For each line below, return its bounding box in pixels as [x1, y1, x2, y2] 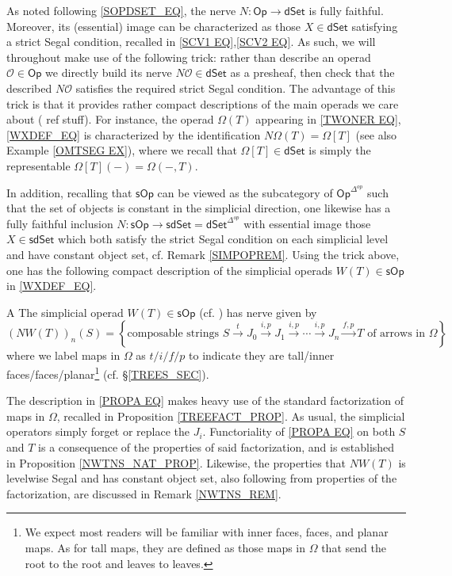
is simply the [308, 142, 371, 158]
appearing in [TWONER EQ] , [255, 111, 401, 128]
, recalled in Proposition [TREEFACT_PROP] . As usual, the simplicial [56, 407, 405, 424]
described [6, 79, 52, 96]
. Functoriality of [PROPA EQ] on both [202, 423, 396, 440]
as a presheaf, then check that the [230, 64, 395, 81]
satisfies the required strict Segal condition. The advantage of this [75, 79, 396, 96]
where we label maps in [6, 347, 121, 364]
